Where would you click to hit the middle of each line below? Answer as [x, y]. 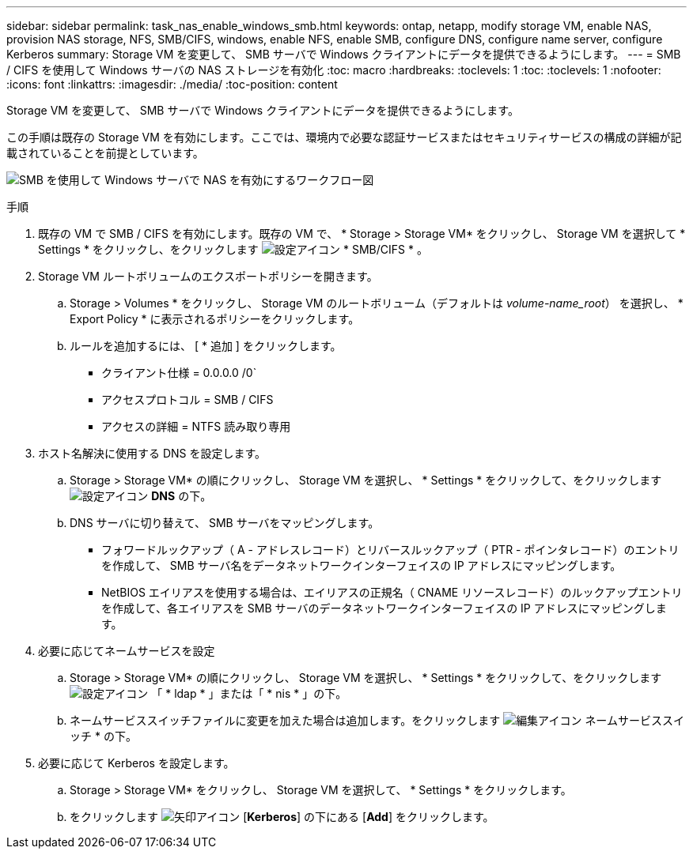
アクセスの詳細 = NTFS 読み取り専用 [196, 426]
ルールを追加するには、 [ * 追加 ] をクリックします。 [206, 346]
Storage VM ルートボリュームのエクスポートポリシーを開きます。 [208, 276]
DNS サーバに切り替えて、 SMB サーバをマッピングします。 [225, 523]
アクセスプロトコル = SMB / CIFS [187, 399]
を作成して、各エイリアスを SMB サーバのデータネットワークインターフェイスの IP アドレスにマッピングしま [384, 608]
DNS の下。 [182, 496]
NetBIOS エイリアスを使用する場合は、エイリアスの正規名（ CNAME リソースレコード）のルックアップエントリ [392, 592]
